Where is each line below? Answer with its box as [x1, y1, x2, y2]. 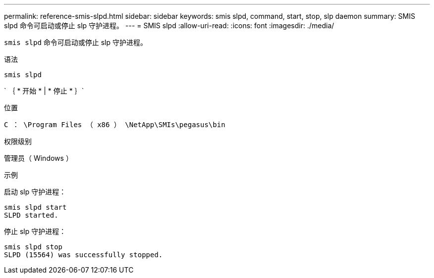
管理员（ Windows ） [4, 154, 73, 162]
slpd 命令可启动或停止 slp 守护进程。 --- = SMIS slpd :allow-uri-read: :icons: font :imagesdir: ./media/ [4, 21, 334, 30]
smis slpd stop [4, 243, 63, 251]
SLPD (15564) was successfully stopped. [4, 251, 163, 259]
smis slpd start [4, 203, 67, 211]
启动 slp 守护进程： [4, 187, 66, 196]
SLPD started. [4, 211, 58, 219]
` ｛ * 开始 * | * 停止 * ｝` [4, 87, 84, 95]
